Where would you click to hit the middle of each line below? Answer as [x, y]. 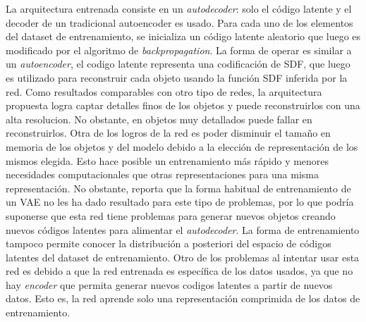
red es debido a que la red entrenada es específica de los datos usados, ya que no [179, 271]
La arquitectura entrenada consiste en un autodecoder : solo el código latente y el [179, 8]
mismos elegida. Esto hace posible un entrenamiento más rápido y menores [167, 160]
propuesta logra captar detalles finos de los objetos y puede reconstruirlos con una [183, 105]
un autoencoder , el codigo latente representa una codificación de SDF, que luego [178, 64]
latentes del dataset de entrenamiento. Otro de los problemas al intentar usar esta [183, 257]
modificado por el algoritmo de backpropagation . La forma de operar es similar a [179, 50]
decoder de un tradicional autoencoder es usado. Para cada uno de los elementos [179, 22]
